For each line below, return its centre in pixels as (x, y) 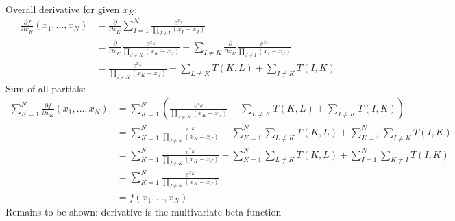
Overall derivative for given (63, 9)
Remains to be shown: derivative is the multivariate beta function (144, 211)
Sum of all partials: (46, 88)
